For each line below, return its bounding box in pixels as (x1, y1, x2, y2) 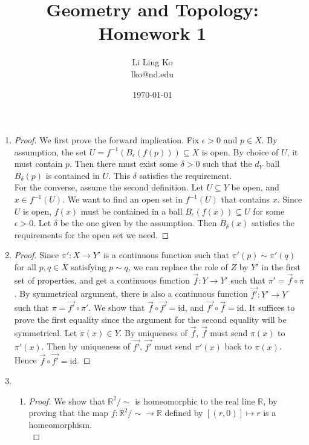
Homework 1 (98, 21, 207, 45)
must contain (14, 157, 63, 170)
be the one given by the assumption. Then (60, 216, 217, 229)
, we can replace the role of (128, 261, 228, 273)
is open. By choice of (201, 145, 279, 158)
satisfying (71, 261, 106, 273)
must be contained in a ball (80, 204, 183, 217)
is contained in (45, 169, 100, 181)
